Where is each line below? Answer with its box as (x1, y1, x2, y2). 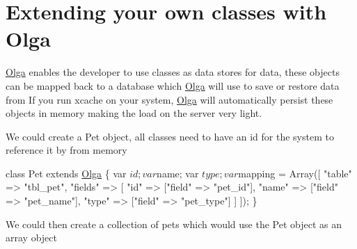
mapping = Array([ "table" (238, 166, 352, 180)
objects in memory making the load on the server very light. (6, 106, 262, 120)
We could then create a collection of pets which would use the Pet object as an (6, 216, 342, 231)
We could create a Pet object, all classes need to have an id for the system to (6, 129, 334, 143)
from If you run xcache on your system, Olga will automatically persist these (6, 92, 333, 106)
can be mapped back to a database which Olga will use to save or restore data (6, 78, 340, 93)
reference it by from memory (6, 143, 127, 157)
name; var (157, 166, 199, 180)
